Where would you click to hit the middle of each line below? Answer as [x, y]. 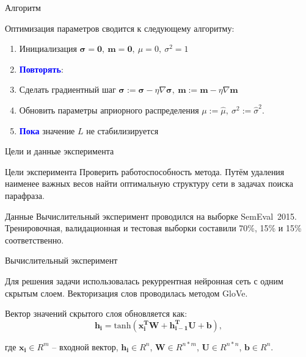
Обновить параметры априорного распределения [109, 110]
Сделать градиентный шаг [67, 89]
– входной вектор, [85, 346]
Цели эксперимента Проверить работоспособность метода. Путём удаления [145, 171]
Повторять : [41, 69]
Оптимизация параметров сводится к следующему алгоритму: [120, 28]
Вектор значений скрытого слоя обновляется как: [96, 313]
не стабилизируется [122, 130]
